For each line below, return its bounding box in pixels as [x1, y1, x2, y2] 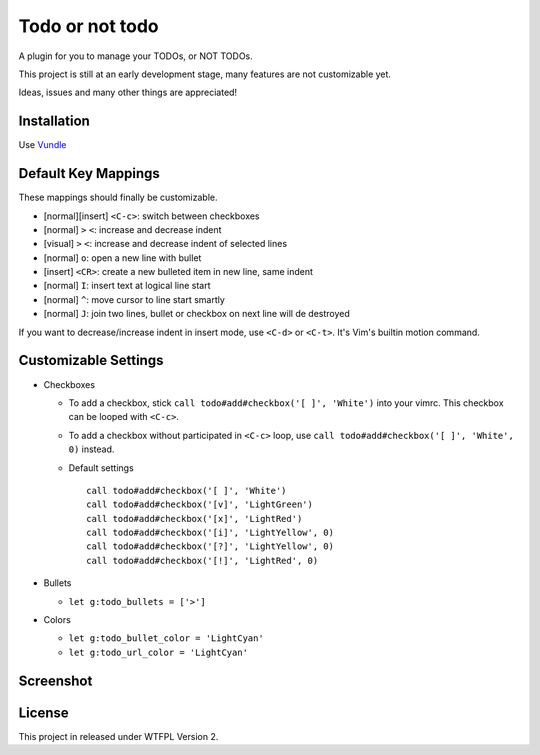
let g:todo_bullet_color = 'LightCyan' [68, 633, 264, 644]
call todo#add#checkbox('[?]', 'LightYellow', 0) [86, 541, 335, 552]
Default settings [68, 461, 134, 474]
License [18, 704, 69, 721]
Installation [18, 113, 90, 130]
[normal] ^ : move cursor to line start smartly [43, 293, 225, 305]
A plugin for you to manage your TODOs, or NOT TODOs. [18, 50, 254, 62]
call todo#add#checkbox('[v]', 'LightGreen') [86, 499, 314, 510]
